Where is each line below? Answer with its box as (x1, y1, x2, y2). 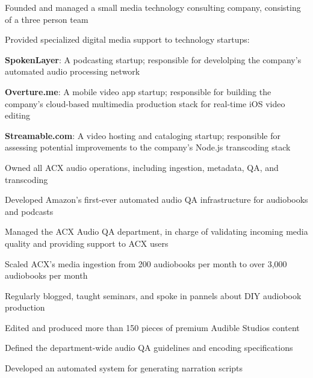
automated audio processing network (5, 65, 140, 78)
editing (5, 109, 31, 122)
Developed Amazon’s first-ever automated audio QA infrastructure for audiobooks (5, 193, 308, 206)
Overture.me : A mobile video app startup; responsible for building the (5, 85, 271, 98)
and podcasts (5, 205, 54, 217)
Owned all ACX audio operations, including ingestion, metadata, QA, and (5, 161, 279, 173)
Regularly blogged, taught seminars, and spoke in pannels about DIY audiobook (5, 289, 302, 302)
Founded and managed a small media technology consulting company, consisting (5, 1, 301, 13)
